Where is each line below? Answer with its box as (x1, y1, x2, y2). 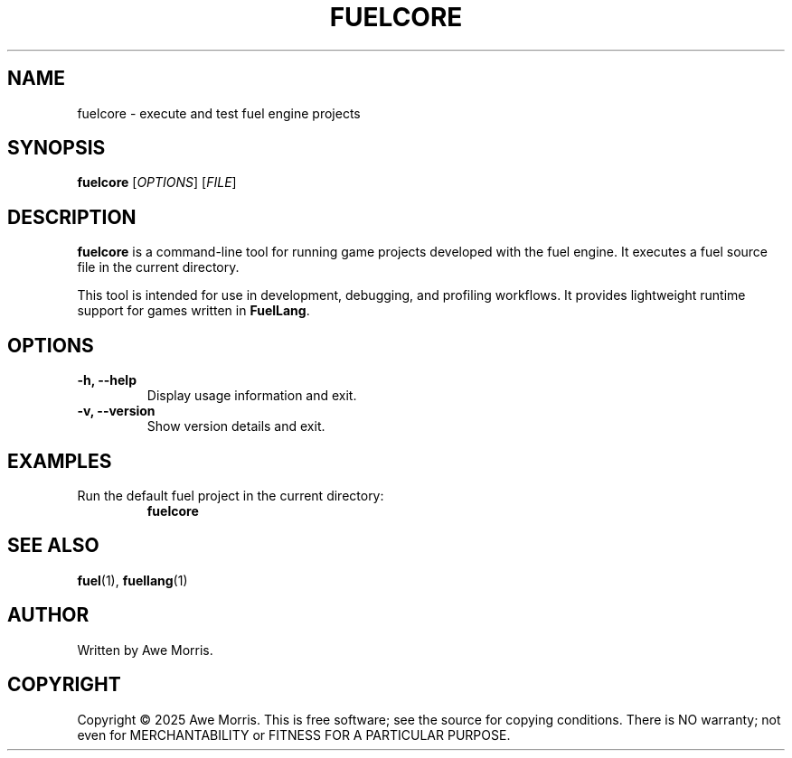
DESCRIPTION (7, 205, 137, 229)
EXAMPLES (7, 449, 112, 473)
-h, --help (77, 372, 137, 388)
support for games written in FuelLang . (77, 303, 310, 319)
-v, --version (77, 403, 156, 419)
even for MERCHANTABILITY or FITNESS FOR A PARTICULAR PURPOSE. (77, 726, 511, 743)
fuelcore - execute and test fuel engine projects (77, 105, 361, 121)
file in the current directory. (77, 259, 240, 276)
